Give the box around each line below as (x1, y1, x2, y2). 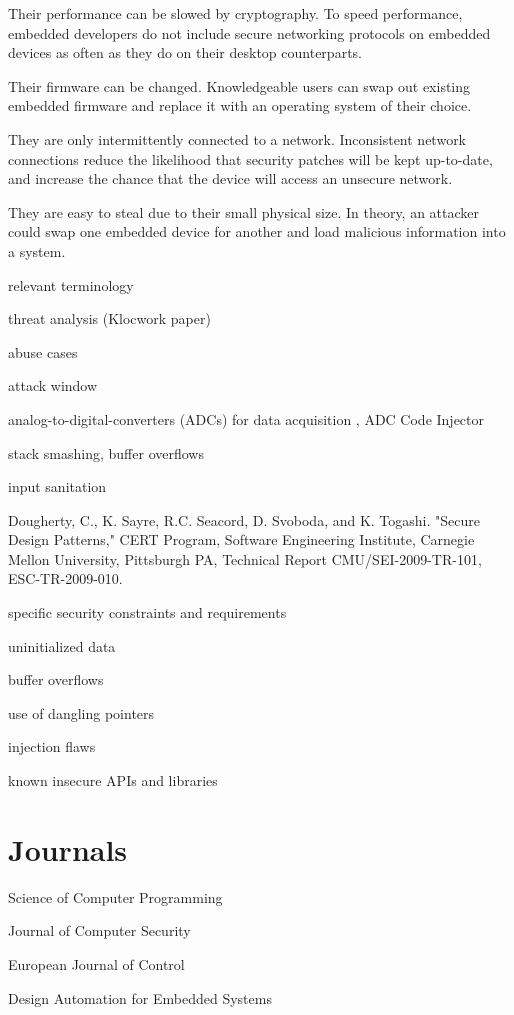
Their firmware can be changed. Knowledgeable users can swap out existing (8, 75, 471, 96)
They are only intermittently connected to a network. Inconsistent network (8, 128, 467, 149)
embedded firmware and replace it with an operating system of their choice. (8, 95, 472, 116)
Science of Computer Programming (8, 886, 223, 907)
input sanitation (8, 476, 107, 497)
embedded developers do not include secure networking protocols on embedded (8, 22, 491, 43)
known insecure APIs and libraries (8, 770, 218, 791)
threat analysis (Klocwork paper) (8, 308, 211, 329)
